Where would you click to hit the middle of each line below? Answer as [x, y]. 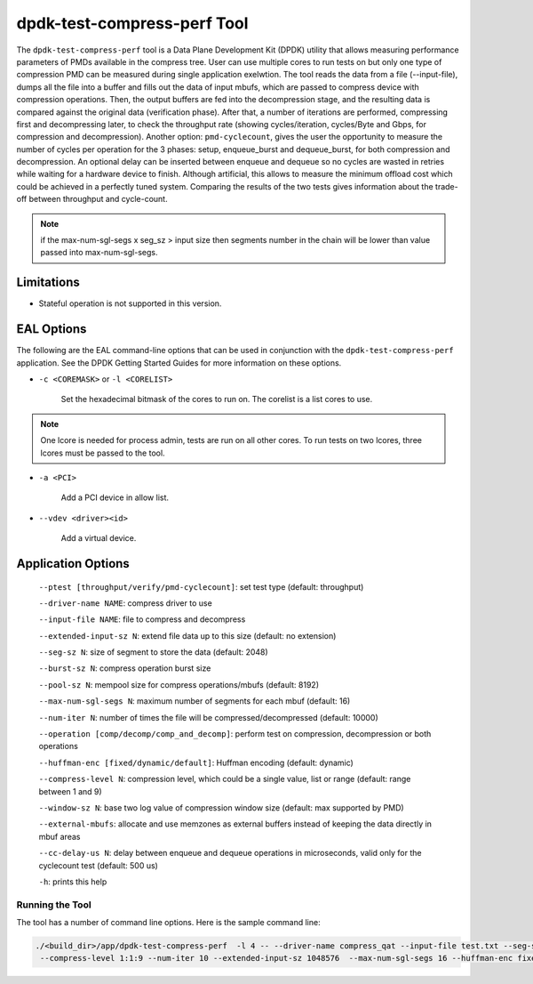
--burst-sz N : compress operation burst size [125, 668]
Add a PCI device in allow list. [115, 497]
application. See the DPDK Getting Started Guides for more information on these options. [179, 363]
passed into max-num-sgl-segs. [99, 253]
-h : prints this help [73, 882]
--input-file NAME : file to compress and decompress [142, 619]
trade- [447, 186]
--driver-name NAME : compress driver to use [125, 603]
